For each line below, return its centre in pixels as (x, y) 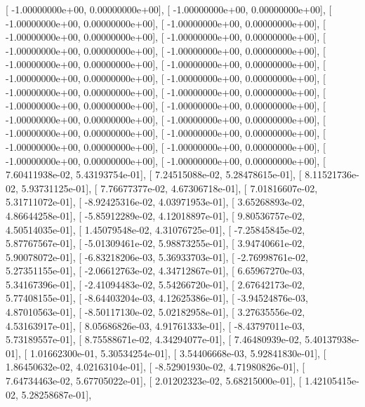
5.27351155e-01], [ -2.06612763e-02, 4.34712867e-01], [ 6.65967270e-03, (155, 271)
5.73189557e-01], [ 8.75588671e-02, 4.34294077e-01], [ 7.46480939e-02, (154, 339)
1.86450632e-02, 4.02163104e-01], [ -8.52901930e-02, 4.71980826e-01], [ (155, 367)
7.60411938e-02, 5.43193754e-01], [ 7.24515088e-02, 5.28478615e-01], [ (154, 174)
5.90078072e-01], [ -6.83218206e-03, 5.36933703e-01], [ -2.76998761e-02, (157, 256)
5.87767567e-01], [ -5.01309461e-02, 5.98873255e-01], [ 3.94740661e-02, (155, 243)
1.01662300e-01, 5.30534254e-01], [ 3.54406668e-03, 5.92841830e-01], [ (178, 353)
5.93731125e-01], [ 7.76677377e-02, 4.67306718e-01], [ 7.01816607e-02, (170, 188)
